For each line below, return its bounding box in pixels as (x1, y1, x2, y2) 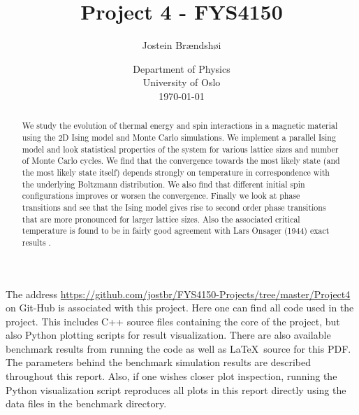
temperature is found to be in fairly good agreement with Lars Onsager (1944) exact (22, 225, 330, 237)
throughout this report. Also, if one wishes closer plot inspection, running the (6, 369, 337, 384)
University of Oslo (142, 75, 221, 90)
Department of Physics (133, 61, 230, 76)
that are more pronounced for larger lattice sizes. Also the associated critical (22, 213, 300, 225)
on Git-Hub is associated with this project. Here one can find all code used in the (6, 300, 354, 315)
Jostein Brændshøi (142, 38, 221, 52)
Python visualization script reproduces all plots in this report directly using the (6, 382, 346, 397)
